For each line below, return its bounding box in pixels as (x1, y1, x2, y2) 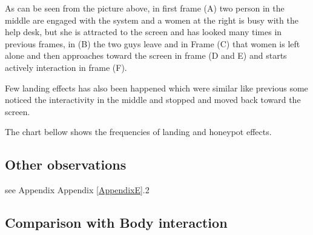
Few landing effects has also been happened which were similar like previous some (5, 81, 308, 94)
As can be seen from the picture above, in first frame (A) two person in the (5, 2, 285, 14)
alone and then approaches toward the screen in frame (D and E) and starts (5, 49, 287, 62)
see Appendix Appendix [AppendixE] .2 (5, 184, 150, 196)
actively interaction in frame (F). (5, 61, 127, 73)
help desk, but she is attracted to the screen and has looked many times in (5, 25, 282, 38)
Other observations (5, 155, 127, 174)
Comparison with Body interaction (5, 213, 228, 232)
